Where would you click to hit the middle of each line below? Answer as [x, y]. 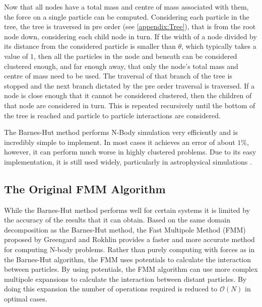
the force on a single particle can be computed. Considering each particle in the [127, 16]
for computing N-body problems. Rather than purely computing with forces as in [129, 249]
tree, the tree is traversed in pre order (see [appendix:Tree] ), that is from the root [130, 26]
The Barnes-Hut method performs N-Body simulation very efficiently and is [121, 132]
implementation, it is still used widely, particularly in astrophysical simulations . [128, 161]
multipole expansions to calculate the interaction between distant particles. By [125, 279]
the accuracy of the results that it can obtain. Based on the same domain [117, 220]
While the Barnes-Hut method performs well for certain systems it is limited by [127, 210]
